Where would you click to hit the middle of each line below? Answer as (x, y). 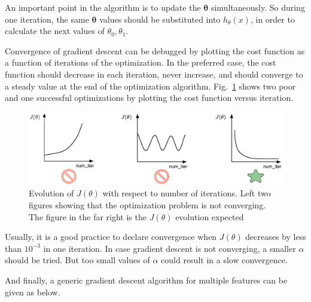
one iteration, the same (47, 19)
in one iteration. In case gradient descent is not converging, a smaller (170, 248)
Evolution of (51, 193)
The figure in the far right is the (88, 216)
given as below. (33, 292)
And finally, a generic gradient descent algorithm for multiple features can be (146, 280)
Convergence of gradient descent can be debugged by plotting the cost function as (155, 50)
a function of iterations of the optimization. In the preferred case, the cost (141, 62)
